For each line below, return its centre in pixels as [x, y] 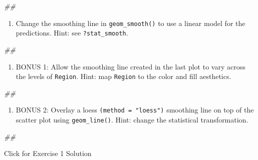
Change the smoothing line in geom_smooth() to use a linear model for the [131, 23]
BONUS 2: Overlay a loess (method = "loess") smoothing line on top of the [135, 110]
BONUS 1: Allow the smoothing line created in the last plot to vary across [131, 66]
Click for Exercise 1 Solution [48, 153]
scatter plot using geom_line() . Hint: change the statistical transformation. [132, 119]
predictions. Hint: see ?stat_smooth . [72, 33]
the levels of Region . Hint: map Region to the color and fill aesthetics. [123, 76]
